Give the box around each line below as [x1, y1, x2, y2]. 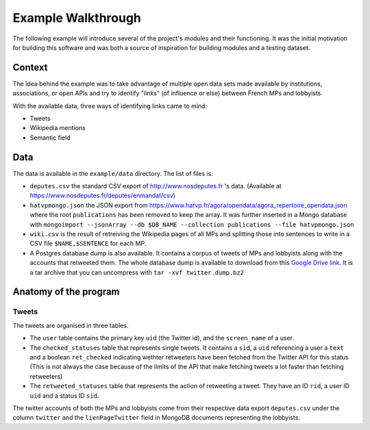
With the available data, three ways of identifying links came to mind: [12, 101, 208, 110]
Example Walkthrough [12, 10, 142, 25]
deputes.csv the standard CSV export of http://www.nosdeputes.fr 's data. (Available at [29, 182, 282, 190]
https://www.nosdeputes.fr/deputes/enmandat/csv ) [29, 192, 176, 200]
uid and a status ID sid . [29, 391, 99, 400]
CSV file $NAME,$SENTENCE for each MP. [29, 240, 147, 248]
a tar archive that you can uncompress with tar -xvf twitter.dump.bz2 [29, 268, 245, 277]
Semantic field [29, 134, 71, 142]
